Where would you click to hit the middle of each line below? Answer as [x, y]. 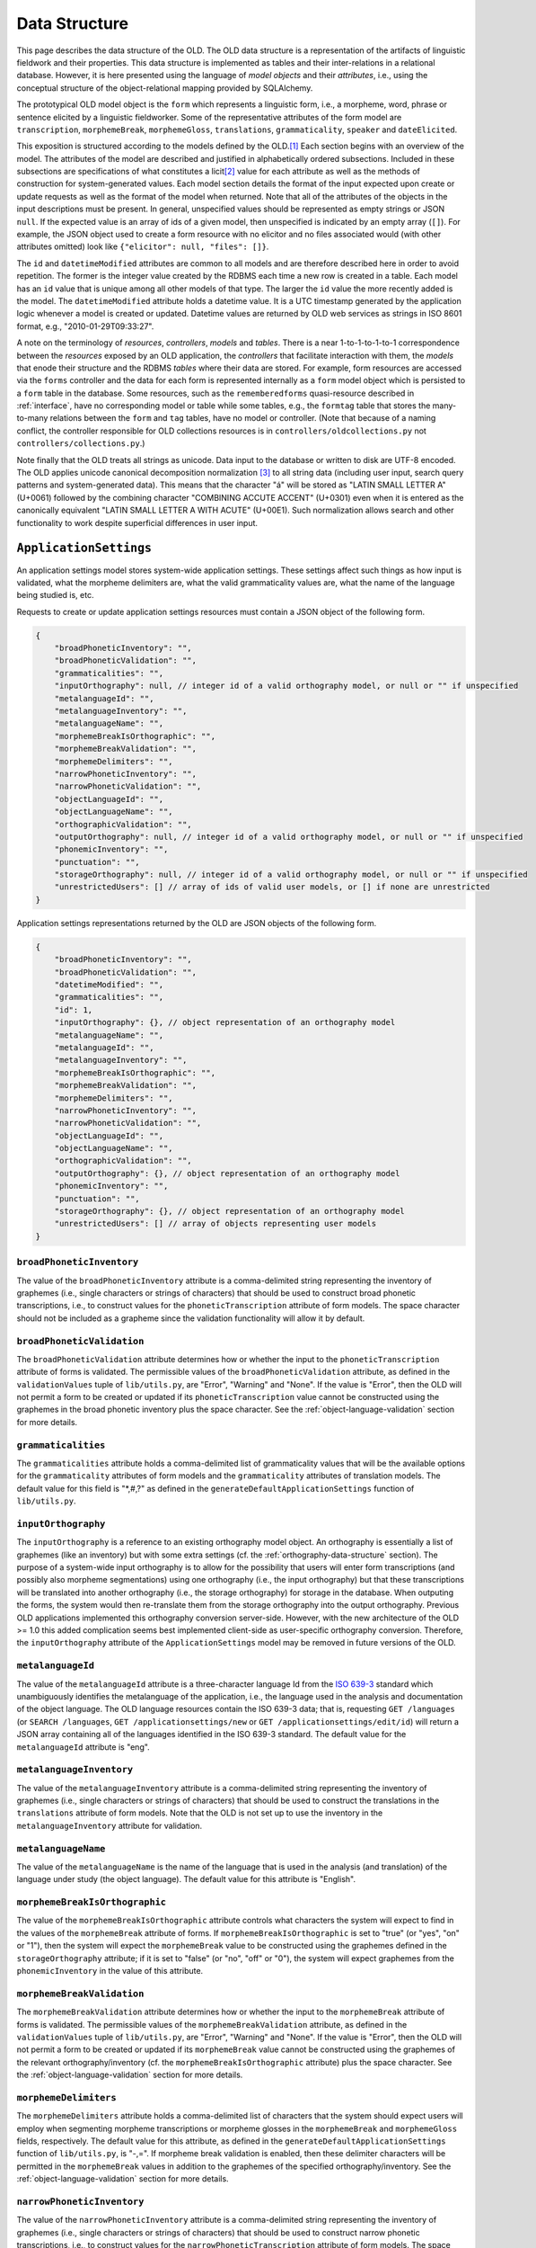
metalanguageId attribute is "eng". [83, 1747]
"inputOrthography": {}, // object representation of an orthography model [225, 1022]
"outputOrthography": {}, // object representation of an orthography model [227, 1173]
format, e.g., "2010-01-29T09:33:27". [85, 326]
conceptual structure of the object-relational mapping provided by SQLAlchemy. [165, 88]
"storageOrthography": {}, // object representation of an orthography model [230, 1211]
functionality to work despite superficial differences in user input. [137, 522]
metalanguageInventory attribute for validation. [110, 1825]
